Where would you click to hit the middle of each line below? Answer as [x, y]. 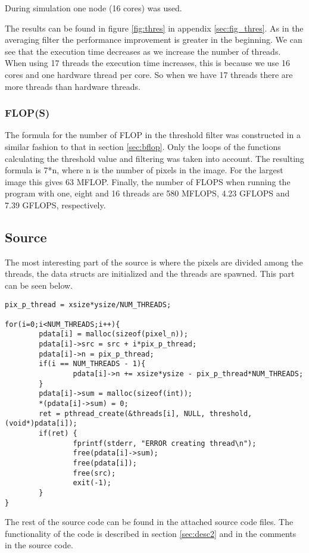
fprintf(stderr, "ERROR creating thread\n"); [165, 443]
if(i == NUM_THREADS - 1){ [92, 364]
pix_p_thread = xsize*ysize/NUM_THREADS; [88, 304]
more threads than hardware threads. [73, 86]
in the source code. [39, 545]
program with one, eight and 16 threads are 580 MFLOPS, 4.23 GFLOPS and [147, 193]
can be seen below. [39, 285]
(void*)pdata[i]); [41, 424]
